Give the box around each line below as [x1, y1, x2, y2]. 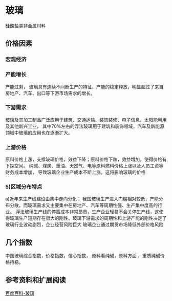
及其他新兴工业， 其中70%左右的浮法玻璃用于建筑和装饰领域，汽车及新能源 [5, 123, 165, 129]
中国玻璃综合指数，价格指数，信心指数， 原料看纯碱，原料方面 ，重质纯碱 [5, 253, 160, 259]
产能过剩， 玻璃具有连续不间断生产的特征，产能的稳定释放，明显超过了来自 [5, 83, 164, 90]
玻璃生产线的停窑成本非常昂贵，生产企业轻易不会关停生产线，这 [24, 209, 159, 215]
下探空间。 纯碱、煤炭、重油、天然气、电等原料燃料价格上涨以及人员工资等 [5, 163, 164, 169]
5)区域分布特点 [5, 183, 42, 191]
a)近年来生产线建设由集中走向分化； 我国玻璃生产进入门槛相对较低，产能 [5, 196, 159, 202]
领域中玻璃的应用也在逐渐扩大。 [5, 129, 73, 136]
